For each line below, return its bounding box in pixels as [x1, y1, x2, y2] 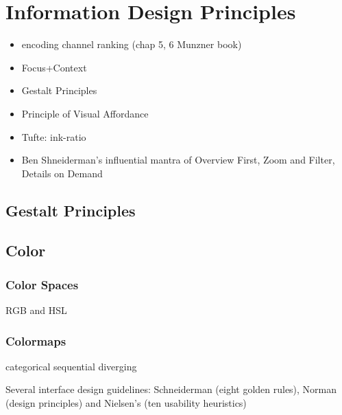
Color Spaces [5, 276, 79, 293]
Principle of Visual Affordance [21, 106, 149, 120]
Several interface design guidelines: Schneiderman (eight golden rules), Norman [5, 382, 337, 396]
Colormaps [5, 332, 66, 349]
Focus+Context [21, 60, 87, 74]
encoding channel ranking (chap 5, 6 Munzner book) [21, 37, 242, 52]
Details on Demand [21, 166, 103, 180]
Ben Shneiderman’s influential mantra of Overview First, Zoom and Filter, [21, 153, 335, 167]
